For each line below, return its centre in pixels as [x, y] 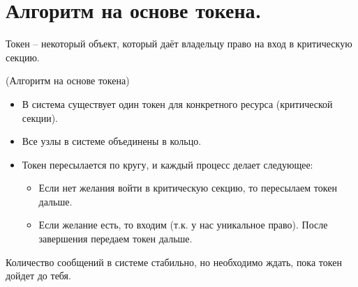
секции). [40, 117]
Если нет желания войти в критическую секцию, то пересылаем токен [188, 188]
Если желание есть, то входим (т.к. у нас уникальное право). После [183, 225]
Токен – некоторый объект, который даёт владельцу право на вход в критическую [179, 44]
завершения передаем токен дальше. [115, 239]
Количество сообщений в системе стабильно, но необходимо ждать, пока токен [174, 262]
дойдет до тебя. [38, 276]
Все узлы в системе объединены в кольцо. [112, 141]
